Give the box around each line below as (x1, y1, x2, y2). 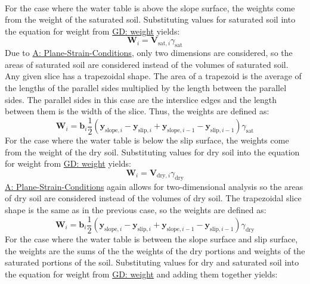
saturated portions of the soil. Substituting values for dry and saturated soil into (5, 256, 299, 269)
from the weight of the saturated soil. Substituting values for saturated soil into (5, 13, 296, 26)
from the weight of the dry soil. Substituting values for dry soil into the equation (5, 145, 300, 158)
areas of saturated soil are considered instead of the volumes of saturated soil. (5, 58, 289, 70)
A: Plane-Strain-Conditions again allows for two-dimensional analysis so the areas (5, 180, 303, 192)
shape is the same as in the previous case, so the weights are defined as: (5, 203, 266, 216)
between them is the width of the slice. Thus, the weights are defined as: (5, 105, 269, 117)
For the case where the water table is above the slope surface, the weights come (5, 1, 295, 14)
